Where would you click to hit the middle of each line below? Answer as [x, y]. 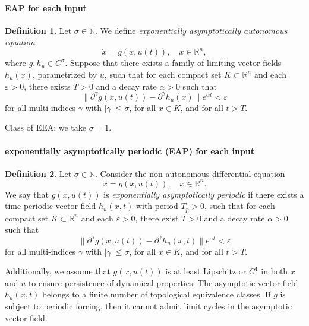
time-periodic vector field [51, 206]
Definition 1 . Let [38, 30]
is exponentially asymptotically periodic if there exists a [204, 194]
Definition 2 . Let [38, 173]
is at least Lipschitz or [206, 271]
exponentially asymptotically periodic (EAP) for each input [130, 151]
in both [275, 271]
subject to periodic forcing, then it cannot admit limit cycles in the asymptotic [148, 306]
